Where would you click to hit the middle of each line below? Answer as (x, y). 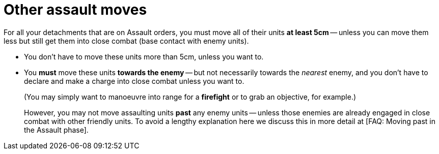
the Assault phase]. (56, 130)
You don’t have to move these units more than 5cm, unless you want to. (144, 56)
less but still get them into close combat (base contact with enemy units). (126, 41)
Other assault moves (75, 10)
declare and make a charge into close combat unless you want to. (134, 81)
